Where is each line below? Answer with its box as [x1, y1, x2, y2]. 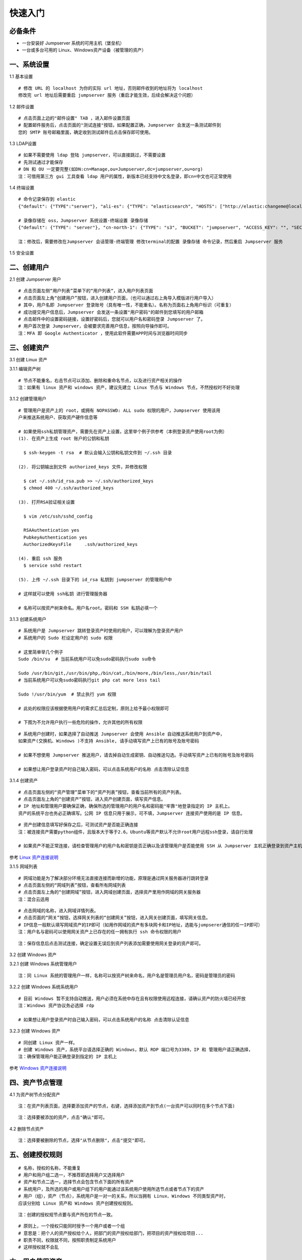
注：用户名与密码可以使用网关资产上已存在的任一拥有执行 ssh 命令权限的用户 [18, 929, 182, 935]
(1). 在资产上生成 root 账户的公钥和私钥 [18, 436, 109, 442]
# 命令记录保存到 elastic [18, 197, 76, 202]
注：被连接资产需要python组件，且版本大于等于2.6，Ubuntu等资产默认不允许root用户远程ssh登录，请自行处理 [18, 829, 253, 835]
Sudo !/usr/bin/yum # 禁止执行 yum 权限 [18, 691, 117, 697]
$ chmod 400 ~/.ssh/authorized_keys [23, 485, 114, 491]
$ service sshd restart [23, 562, 83, 569]
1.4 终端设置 [9, 184, 35, 191]
